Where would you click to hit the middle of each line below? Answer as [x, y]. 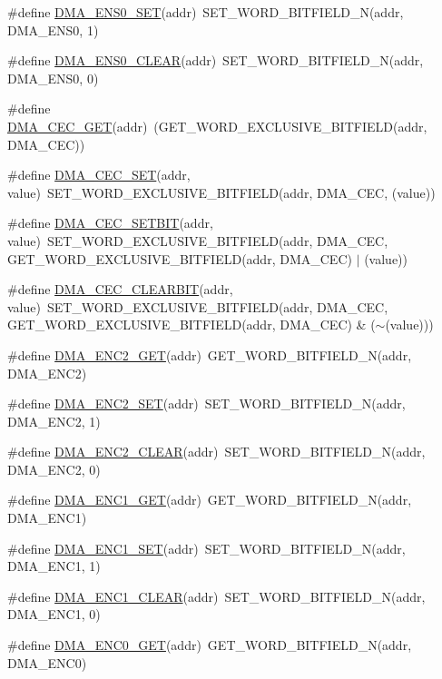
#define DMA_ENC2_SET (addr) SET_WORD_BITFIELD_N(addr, [206, 403]
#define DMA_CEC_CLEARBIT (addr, [120, 289]
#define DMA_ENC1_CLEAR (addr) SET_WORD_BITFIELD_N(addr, [216, 596]
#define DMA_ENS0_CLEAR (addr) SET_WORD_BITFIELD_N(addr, [216, 60]
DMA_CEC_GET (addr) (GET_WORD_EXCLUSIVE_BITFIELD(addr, [217, 126]
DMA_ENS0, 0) [53, 78]
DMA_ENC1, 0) [54, 614]
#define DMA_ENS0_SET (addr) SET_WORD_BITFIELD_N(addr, [206, 12]
